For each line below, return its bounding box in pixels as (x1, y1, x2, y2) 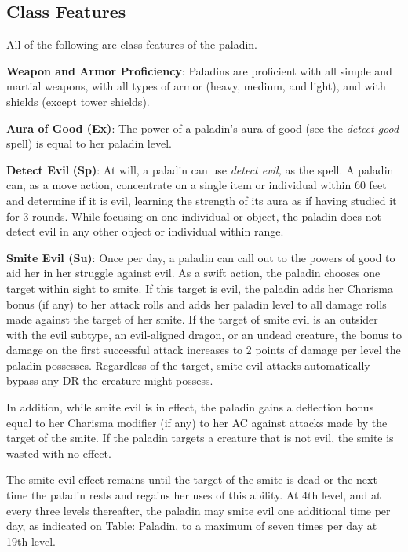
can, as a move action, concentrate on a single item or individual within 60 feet (6, 177, 387, 193)
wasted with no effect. (6, 444, 111, 461)
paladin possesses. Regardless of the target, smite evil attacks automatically (6, 356, 370, 373)
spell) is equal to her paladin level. (6, 135, 172, 152)
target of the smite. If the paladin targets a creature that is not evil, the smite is (6, 430, 394, 446)
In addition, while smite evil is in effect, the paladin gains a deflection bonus (6, 399, 374, 415)
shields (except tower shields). (6, 93, 150, 109)
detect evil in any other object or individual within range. (6, 223, 284, 239)
